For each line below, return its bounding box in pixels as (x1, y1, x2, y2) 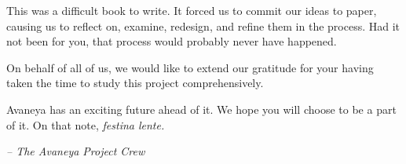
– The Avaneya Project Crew (6, 143, 145, 159)
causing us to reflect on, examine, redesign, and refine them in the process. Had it (6, 17, 401, 34)
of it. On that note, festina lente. (6, 116, 165, 133)
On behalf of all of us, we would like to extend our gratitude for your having (6, 59, 374, 75)
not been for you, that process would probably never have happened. (6, 33, 337, 49)
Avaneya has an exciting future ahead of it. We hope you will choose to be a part (6, 100, 397, 117)
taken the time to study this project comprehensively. (6, 75, 264, 91)
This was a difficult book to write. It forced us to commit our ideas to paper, (6, 2, 377, 18)
